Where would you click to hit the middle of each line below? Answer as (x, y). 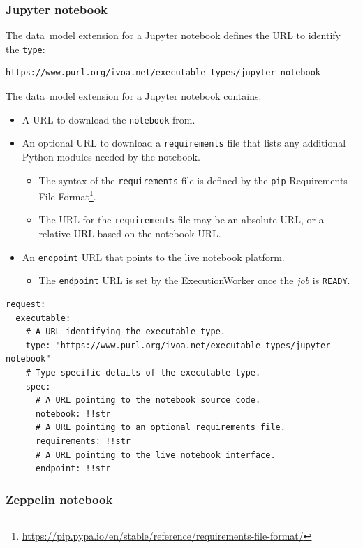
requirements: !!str (83, 441)
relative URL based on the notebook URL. (130, 234)
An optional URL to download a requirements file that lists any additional (184, 143)
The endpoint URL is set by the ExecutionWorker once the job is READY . (194, 280)
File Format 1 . (67, 195)
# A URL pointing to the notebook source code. (148, 400)
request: (26, 305)
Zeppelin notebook (59, 499)
